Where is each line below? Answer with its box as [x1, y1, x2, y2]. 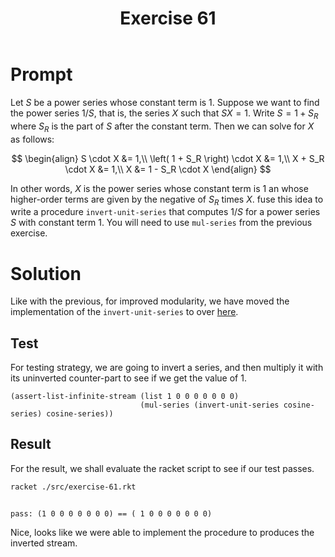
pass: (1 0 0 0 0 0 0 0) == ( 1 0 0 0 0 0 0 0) [10, 508, 213, 519]
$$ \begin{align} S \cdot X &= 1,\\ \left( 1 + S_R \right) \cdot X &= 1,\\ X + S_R [11, 152, 325, 164]
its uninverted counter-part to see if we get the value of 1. [10, 372, 247, 384]
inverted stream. [10, 537, 78, 549]
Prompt [10, 63, 73, 86]
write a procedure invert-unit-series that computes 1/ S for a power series [10, 206, 321, 218]
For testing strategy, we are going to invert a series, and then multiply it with [10, 362, 324, 374]
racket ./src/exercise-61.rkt [10, 482, 137, 492]
